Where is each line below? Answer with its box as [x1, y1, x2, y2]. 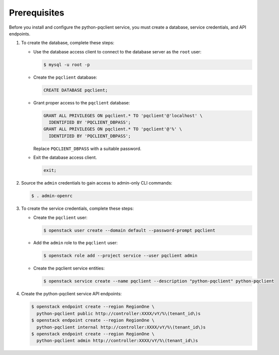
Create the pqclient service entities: [33, 265, 105, 271]
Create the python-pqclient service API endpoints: [21, 291, 122, 297]
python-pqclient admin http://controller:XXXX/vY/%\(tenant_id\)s [36, 338, 198, 343]
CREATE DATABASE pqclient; [43, 87, 108, 93]
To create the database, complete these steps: [21, 40, 114, 46]
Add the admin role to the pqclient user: [33, 240, 118, 246]
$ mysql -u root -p [43, 62, 90, 68]
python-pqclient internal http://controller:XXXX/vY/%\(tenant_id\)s [36, 324, 206, 330]
